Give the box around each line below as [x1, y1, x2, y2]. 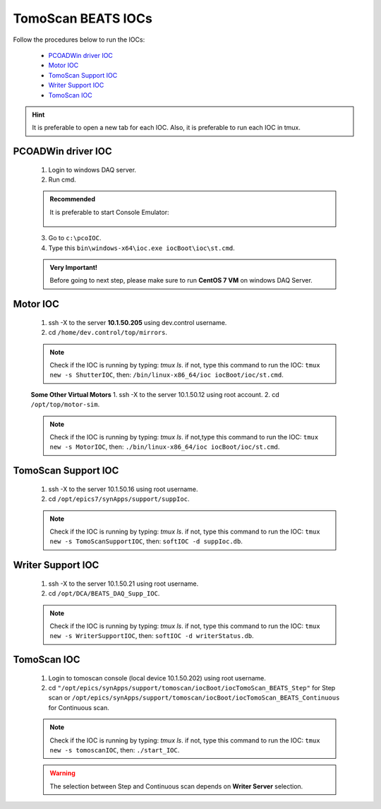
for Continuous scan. [48, 703, 109, 711]
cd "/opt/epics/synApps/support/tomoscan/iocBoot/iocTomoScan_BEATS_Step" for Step [48, 684, 336, 692]
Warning [49, 769, 75, 777]
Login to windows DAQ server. [48, 165, 137, 174]
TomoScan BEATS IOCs [13, 11, 153, 26]
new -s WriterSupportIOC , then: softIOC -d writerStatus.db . [49, 632, 254, 640]
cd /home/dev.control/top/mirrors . [48, 329, 167, 337]
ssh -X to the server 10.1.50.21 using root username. [48, 579, 199, 588]
